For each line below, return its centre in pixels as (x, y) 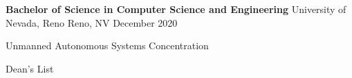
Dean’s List (30, 68)
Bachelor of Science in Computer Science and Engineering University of (176, 9)
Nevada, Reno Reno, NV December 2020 (92, 22)
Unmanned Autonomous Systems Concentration (107, 45)
